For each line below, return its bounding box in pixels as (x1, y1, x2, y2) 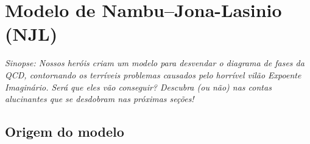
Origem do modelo (5, 122, 124, 141)
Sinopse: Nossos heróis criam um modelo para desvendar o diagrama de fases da (5, 57, 305, 69)
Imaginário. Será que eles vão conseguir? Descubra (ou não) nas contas (5, 80, 272, 93)
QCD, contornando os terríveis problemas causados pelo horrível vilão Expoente (5, 68, 301, 81)
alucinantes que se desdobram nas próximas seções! (5, 92, 194, 105)
